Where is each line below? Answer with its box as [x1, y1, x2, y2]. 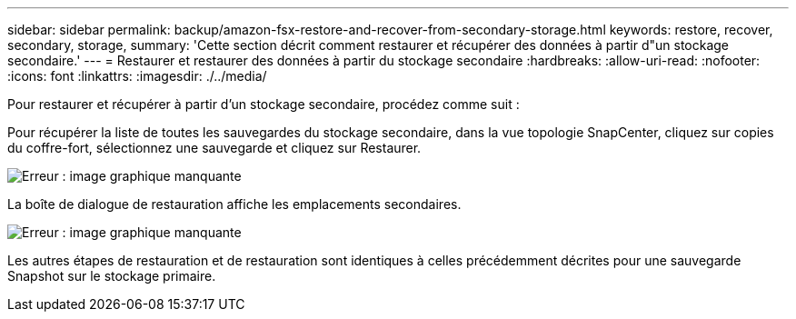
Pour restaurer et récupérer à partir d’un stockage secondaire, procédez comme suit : [7, 96, 520, 112]
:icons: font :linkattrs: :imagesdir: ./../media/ [7, 68, 267, 84]
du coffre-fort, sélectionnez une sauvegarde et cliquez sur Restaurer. [7, 140, 422, 155]
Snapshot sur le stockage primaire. [7, 268, 216, 284]
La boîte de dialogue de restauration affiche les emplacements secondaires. [7, 196, 462, 212]
